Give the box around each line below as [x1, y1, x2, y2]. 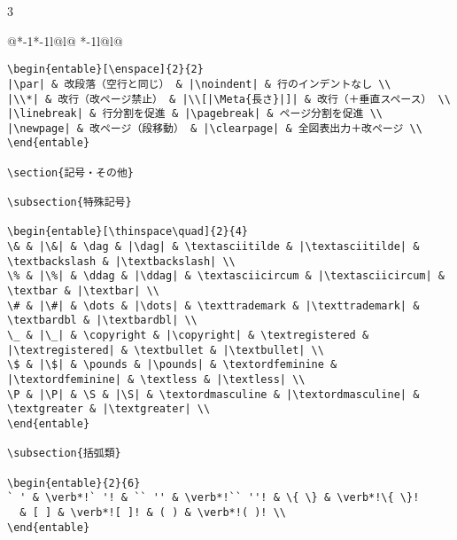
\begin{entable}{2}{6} [7, 476, 141, 489]
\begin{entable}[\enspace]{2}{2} [7, 63, 204, 76]
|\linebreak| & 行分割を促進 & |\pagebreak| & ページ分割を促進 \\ [7, 107, 383, 121]
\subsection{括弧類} [7, 447, 121, 460]
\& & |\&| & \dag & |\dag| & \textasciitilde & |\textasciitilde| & [7, 240, 420, 254]
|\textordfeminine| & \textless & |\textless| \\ [7, 372, 306, 386]
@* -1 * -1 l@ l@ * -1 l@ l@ [7, 31, 123, 50]
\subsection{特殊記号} [7, 196, 132, 209]
